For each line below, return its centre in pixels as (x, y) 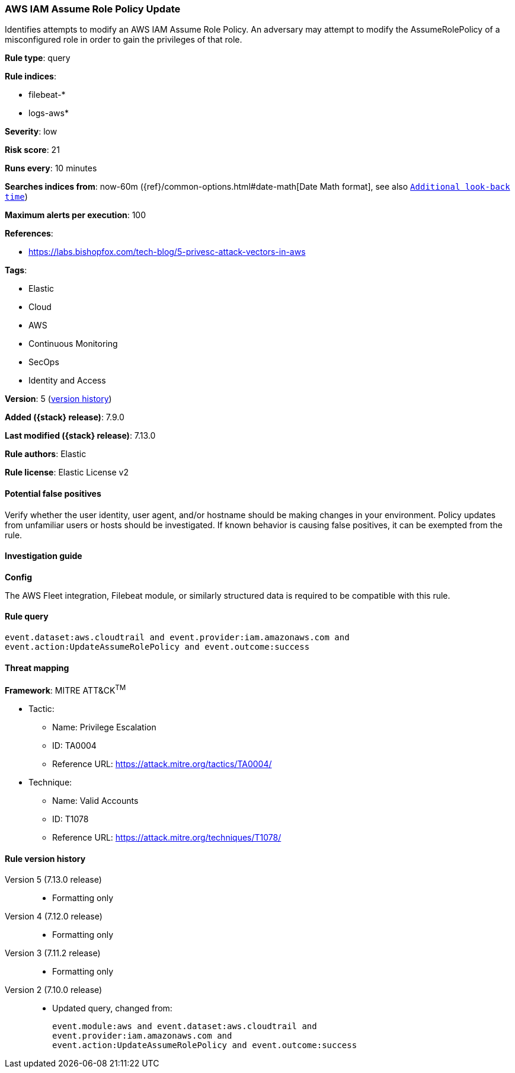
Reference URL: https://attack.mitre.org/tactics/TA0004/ (162, 764)
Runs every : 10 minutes (51, 168)
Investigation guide (44, 556)
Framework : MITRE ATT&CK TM (65, 689)
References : (29, 234)
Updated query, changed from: (112, 1008)
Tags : (16, 270)
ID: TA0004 (74, 745)
